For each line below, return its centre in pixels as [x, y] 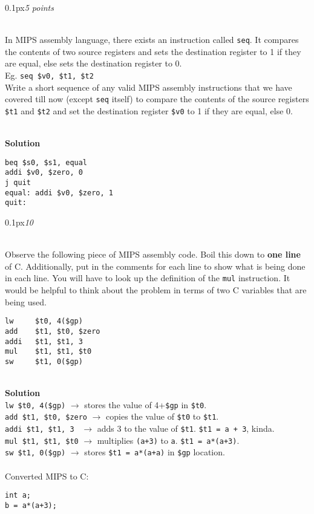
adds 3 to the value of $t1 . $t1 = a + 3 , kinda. [186, 428]
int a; [18, 496]
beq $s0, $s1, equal [46, 162]
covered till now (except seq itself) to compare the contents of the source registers [157, 99]
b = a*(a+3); [31, 505]
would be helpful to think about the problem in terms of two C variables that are [156, 290]
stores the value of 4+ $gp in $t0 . [146, 404]
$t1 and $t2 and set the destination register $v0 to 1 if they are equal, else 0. [149, 110]
